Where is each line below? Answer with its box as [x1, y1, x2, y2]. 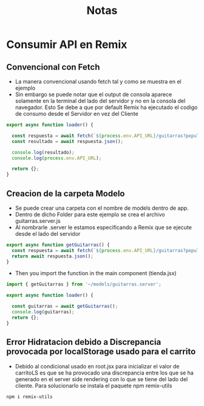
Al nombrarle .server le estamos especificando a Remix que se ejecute [15, 224, 192, 231]
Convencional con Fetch [6, 62, 100, 72]
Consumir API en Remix [6, 38, 127, 52]
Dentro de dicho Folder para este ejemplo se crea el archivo [15, 210, 165, 218]
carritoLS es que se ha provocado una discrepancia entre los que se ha [15, 369, 194, 376]
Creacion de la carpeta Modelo [6, 188, 125, 199]
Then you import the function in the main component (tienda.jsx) [15, 270, 177, 277]
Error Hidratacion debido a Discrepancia [6, 337, 161, 347]
